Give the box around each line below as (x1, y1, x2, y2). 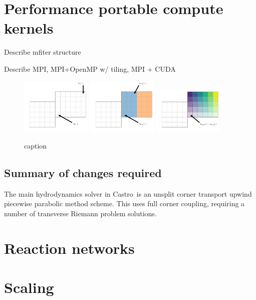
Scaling (4, 277, 54, 297)
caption (24, 140, 47, 151)
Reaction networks (4, 237, 135, 258)
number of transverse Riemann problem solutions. (4, 208, 157, 218)
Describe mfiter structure (4, 47, 81, 57)
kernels (4, 18, 54, 38)
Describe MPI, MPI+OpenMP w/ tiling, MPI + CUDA (4, 63, 176, 74)
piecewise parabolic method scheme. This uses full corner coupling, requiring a (4, 198, 245, 209)
